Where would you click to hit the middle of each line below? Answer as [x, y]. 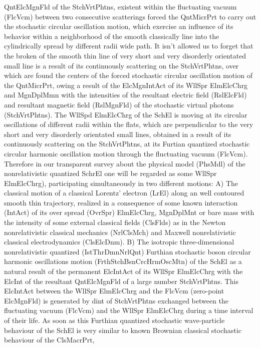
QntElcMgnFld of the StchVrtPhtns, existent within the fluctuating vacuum [120, 6]
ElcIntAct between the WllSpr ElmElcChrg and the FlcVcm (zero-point [114, 291]
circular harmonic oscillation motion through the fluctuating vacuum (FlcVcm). [126, 153]
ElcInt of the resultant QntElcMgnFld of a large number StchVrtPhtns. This [121, 281]
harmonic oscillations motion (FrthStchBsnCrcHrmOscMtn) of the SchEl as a [123, 261]
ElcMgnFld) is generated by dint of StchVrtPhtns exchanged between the [116, 300]
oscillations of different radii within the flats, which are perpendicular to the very [129, 124]
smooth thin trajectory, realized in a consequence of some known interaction [121, 202]
